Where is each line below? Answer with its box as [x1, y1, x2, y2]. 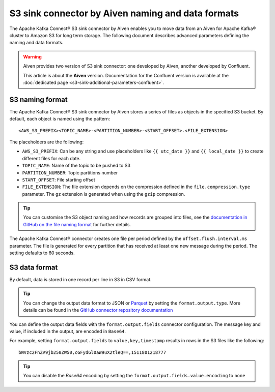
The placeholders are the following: [9, 139, 84, 145]
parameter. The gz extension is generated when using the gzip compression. [22, 191, 185, 197]
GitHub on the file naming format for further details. [23, 221, 131, 227]
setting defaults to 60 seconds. [9, 250, 75, 256]
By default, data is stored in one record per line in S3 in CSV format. [9, 276, 152, 282]
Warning [23, 53, 42, 59]
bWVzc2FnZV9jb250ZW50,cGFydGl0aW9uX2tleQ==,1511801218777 [18, 349, 167, 355]
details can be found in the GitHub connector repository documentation [23, 307, 173, 313]
